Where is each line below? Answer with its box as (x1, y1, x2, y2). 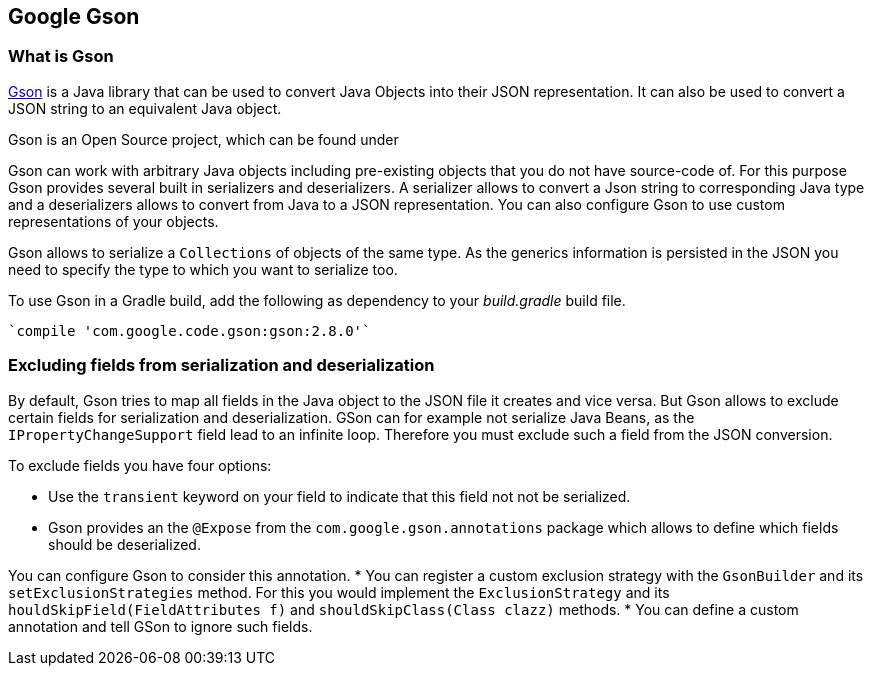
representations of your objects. (8, 212, 219, 230)
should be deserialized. (48, 535, 201, 553)
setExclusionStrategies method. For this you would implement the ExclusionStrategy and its (8, 583, 670, 601)
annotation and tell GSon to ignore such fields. (8, 617, 313, 635)
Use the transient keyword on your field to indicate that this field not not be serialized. (48, 487, 631, 505)
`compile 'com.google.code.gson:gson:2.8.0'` (8, 322, 371, 339)
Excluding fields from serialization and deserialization (8, 355, 435, 376)
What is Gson (8, 46, 114, 67)
